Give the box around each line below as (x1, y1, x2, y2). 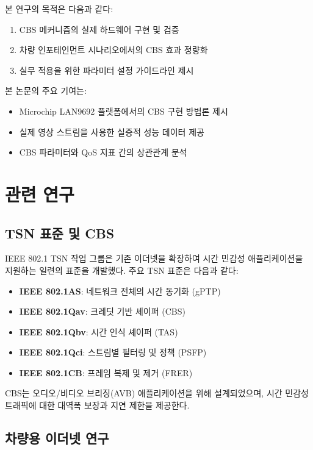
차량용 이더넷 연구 (5, 429, 109, 448)
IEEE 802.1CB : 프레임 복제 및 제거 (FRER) (19, 366, 193, 379)
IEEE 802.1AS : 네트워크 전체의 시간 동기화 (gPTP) (19, 284, 221, 297)
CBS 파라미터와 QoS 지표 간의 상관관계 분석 (19, 146, 187, 159)
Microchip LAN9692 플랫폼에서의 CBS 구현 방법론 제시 (19, 104, 228, 117)
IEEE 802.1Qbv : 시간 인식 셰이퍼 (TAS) (19, 325, 178, 338)
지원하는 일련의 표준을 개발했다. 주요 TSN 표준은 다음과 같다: (5, 263, 239, 276)
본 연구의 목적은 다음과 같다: (5, 2, 113, 15)
